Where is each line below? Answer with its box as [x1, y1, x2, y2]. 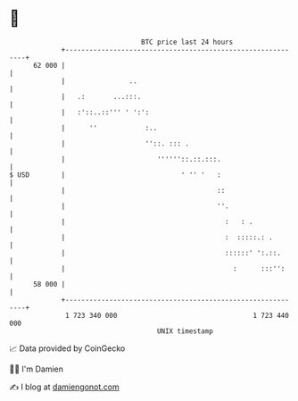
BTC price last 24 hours [141, 38, 234, 46]
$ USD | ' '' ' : [9, 170, 221, 180]
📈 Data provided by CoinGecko [9, 343, 126, 354]
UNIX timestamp [156, 326, 214, 336]
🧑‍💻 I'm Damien [9, 363, 64, 374]
